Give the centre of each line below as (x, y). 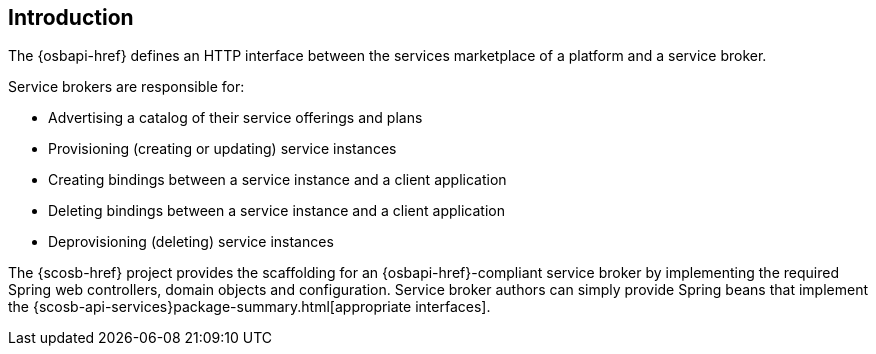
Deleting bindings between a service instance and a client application (276, 211)
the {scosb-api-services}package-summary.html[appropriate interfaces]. (249, 307)
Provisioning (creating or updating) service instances (222, 149)
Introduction (71, 17)
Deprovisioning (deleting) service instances (191, 242)
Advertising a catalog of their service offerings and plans (235, 118)
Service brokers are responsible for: (126, 87)
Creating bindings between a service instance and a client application (277, 180)
